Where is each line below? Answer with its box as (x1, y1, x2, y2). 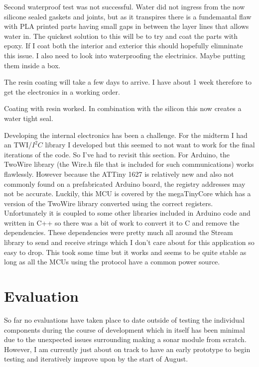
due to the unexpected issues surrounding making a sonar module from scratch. (4, 334, 247, 345)
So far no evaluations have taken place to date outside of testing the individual (4, 314, 245, 325)
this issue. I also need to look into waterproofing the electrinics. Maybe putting (4, 50, 246, 60)
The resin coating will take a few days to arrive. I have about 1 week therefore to (4, 77, 252, 87)
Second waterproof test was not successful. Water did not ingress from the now (4, 1, 245, 11)
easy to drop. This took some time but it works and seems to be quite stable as (4, 246, 247, 257)
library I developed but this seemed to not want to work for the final (45, 139, 255, 150)
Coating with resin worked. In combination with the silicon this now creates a (4, 103, 242, 114)
